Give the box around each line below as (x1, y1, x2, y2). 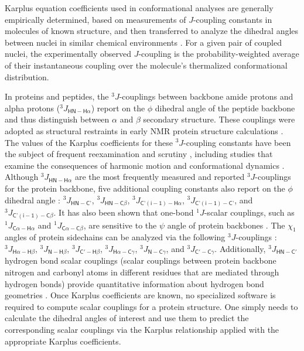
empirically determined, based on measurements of (5, 13, 186, 25)
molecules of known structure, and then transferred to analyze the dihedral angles (5, 25, 299, 37)
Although (5, 171, 39, 183)
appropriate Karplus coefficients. (5, 335, 121, 347)
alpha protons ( (5, 101, 60, 114)
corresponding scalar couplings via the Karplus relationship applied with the (5, 323, 279, 335)
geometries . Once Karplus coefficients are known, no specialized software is (5, 289, 276, 301)
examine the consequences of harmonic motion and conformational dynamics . (5, 159, 285, 171)
